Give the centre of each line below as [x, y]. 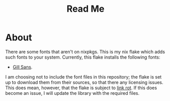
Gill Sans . [22, 67]
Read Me [86, 9]
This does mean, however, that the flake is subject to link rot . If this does [81, 88]
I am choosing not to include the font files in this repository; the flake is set [83, 77]
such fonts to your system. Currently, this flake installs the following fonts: [83, 57]
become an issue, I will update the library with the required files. [73, 93]
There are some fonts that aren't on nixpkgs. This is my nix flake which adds [85, 52]
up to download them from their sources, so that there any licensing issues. [84, 82]
